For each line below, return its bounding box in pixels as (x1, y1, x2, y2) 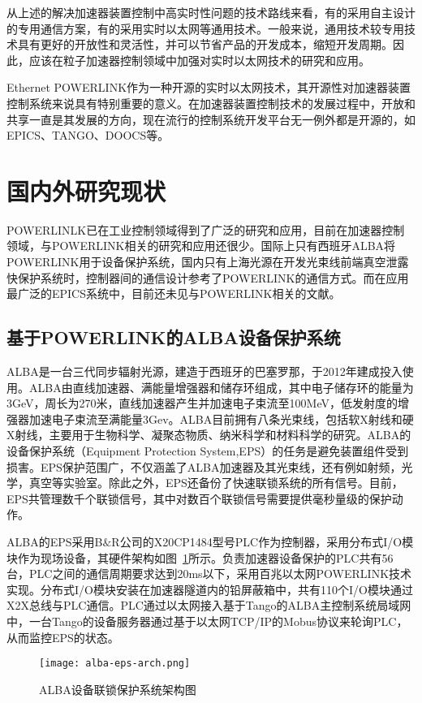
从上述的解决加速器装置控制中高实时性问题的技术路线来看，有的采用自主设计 (6, 4, 416, 20)
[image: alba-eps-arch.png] (39, 658, 191, 670)
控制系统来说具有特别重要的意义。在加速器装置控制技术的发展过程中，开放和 (6, 94, 416, 111)
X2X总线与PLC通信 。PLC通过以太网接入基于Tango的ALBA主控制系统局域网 (6, 597, 411, 614)
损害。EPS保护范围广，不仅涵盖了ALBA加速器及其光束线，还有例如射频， (6, 458, 402, 475)
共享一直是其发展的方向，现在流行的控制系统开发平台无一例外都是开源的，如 (6, 110, 416, 127)
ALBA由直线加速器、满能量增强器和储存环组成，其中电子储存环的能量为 (28, 378, 414, 395)
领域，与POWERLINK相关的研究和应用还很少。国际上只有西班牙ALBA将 (6, 237, 396, 254)
